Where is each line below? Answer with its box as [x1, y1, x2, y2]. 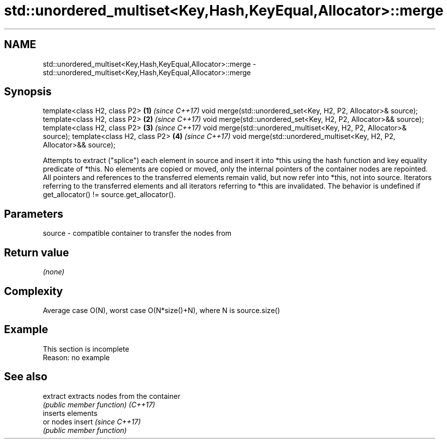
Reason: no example [43, 353, 110, 362]
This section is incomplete [43, 344, 129, 353]
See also [4, 370, 48, 383]
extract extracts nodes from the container [43, 391, 181, 400]
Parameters [4, 207, 63, 220]
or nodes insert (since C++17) [43, 417, 141, 426]
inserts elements [43, 408, 98, 417]
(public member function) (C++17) [43, 400, 156, 409]
